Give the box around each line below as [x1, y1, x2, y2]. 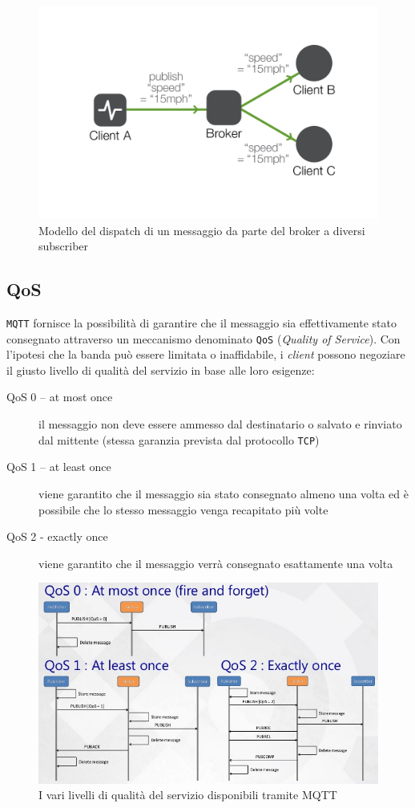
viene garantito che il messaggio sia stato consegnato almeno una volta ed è [38, 485, 409, 501]
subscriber [38, 238, 89, 254]
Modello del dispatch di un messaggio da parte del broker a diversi [38, 221, 365, 238]
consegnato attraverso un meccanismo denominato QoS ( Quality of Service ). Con [6, 330, 401, 347]
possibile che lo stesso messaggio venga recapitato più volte [38, 501, 328, 518]
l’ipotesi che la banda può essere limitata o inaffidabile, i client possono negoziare [6, 346, 405, 363]
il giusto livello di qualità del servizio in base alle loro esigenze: [6, 361, 315, 378]
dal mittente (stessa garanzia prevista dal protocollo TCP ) [38, 431, 320, 448]
